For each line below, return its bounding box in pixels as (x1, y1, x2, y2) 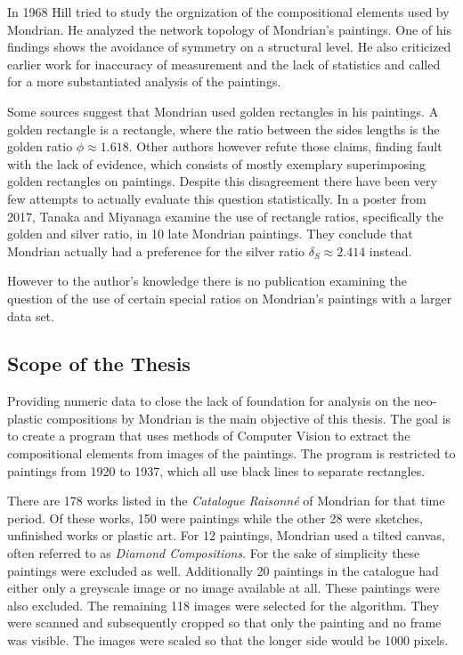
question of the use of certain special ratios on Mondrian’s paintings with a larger (7, 288, 452, 307)
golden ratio (7, 137, 73, 156)
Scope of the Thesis (7, 350, 191, 377)
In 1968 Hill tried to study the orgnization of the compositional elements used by (7, 3, 450, 20)
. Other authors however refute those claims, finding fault (128, 137, 443, 156)
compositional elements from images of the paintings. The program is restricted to (7, 444, 456, 463)
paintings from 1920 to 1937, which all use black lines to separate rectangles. (7, 461, 426, 480)
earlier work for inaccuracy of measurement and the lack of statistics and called (7, 54, 441, 73)
